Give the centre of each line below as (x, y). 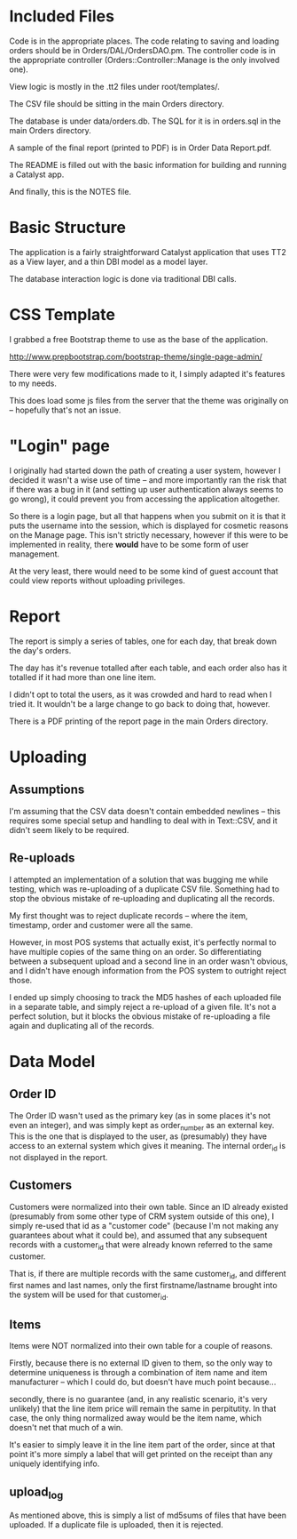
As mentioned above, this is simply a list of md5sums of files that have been (148, 1515)
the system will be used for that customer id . (89, 1295)
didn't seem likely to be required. (69, 830)
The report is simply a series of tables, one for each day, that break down (143, 641)
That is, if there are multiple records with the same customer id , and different (148, 1274)
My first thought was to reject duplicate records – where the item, (129, 915)
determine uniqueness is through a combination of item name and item (138, 1373)
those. (21, 980)
